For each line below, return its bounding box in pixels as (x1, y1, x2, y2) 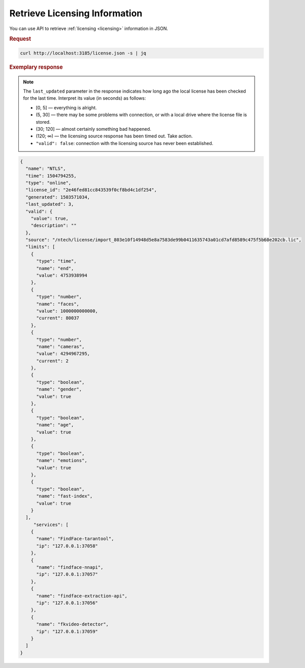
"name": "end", (36, 265, 74, 271)
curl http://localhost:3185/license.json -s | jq (20, 50, 146, 56)
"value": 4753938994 (36, 273, 87, 278)
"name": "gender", (36, 387, 82, 392)
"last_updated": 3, (25, 201, 74, 207)
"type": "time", (36, 258, 77, 264)
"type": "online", (25, 180, 71, 186)
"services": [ (33, 521, 69, 528)
